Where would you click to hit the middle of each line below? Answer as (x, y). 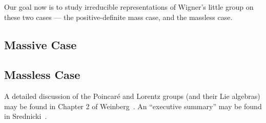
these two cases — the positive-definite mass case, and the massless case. (118, 17)
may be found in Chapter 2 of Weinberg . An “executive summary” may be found (133, 106)
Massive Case (40, 44)
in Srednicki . (26, 116)
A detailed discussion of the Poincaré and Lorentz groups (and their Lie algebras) (132, 96)
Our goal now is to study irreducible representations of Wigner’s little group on (129, 7)
